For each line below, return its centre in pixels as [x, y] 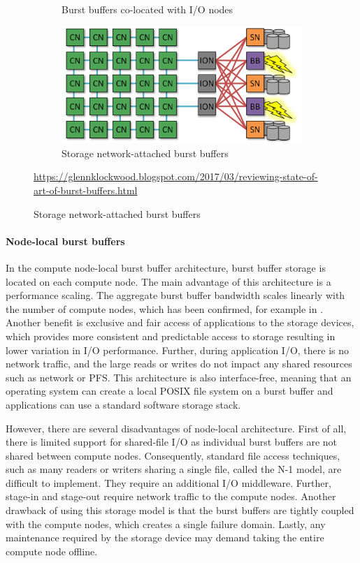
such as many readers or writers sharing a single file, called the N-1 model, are [174, 469]
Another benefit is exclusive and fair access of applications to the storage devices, [180, 322]
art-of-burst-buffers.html [86, 190]
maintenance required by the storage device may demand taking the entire [165, 538]
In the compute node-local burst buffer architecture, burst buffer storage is [166, 267]
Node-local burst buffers [65, 241]
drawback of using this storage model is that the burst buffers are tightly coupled [180, 510]
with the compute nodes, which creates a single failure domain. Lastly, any [166, 524]
